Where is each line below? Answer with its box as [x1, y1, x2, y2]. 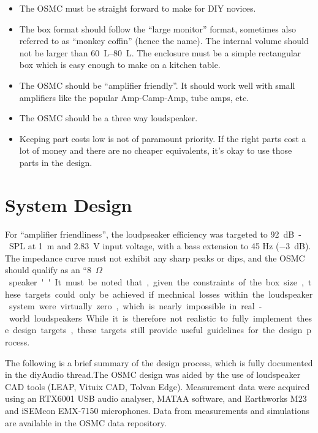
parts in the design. [19, 156, 93, 168]
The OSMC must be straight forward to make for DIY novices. [19, 2, 256, 14]
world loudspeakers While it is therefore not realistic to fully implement [9, 311, 293, 324]
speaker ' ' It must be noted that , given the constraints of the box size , [9, 276, 304, 288]
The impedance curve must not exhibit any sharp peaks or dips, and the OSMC [5, 251, 305, 264]
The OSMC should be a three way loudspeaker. [19, 111, 198, 124]
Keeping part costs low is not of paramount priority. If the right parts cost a [19, 132, 306, 145]
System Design [5, 192, 132, 217]
